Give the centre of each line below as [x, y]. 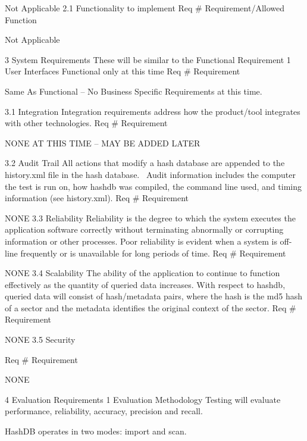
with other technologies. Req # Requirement [86, 123]
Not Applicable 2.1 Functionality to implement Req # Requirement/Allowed [145, 8]
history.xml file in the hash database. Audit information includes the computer [150, 174]
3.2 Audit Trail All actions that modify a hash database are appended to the [145, 163]
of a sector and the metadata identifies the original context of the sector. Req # [151, 307]
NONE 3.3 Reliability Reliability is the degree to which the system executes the [150, 218]
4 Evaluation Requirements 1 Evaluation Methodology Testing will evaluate [143, 399]
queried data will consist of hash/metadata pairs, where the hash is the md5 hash [153, 296]
